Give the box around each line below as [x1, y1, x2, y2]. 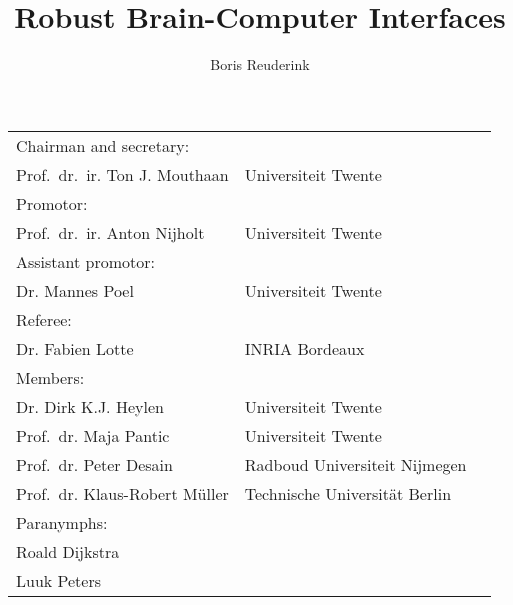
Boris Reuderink [210, 54, 310, 75]
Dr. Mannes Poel [16, 278, 134, 302]
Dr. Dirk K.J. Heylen [16, 394, 164, 418]
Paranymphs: [16, 510, 108, 534]
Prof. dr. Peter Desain [16, 452, 173, 476]
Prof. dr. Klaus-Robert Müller [16, 481, 229, 505]
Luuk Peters [16, 568, 102, 592]
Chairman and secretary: [16, 133, 190, 157]
